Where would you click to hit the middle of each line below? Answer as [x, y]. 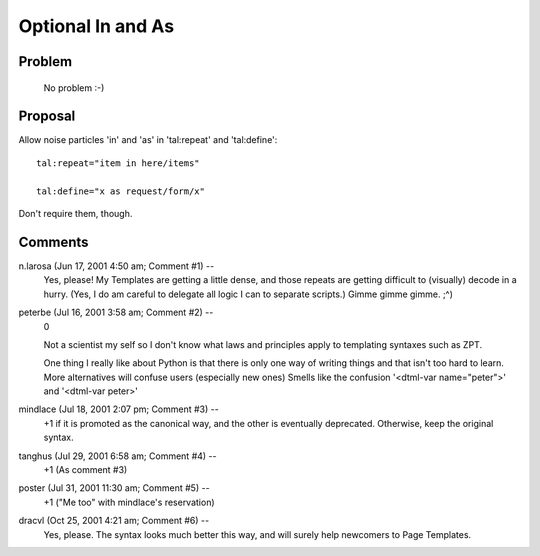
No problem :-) [74, 87]
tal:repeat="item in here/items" [118, 163]
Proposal [47, 116]
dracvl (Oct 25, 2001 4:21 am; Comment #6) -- [114, 521]
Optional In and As [96, 26]
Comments [53, 241]
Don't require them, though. [75, 214]
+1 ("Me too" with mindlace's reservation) [129, 502]
